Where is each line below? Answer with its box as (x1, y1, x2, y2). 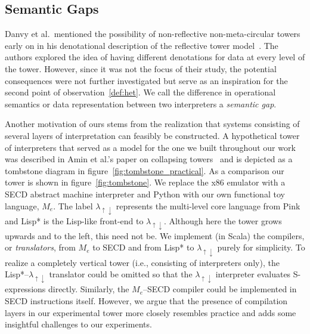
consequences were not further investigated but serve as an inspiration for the (5, 74, 288, 86)
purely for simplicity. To (217, 241, 305, 253)
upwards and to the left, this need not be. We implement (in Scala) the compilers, (5, 229, 305, 242)
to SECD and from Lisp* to (92, 241, 194, 253)
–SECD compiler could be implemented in (143, 283, 297, 295)
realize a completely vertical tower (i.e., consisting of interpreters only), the (5, 256, 280, 268)
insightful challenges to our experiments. (5, 318, 152, 330)
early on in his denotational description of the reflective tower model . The (5, 39, 278, 51)
